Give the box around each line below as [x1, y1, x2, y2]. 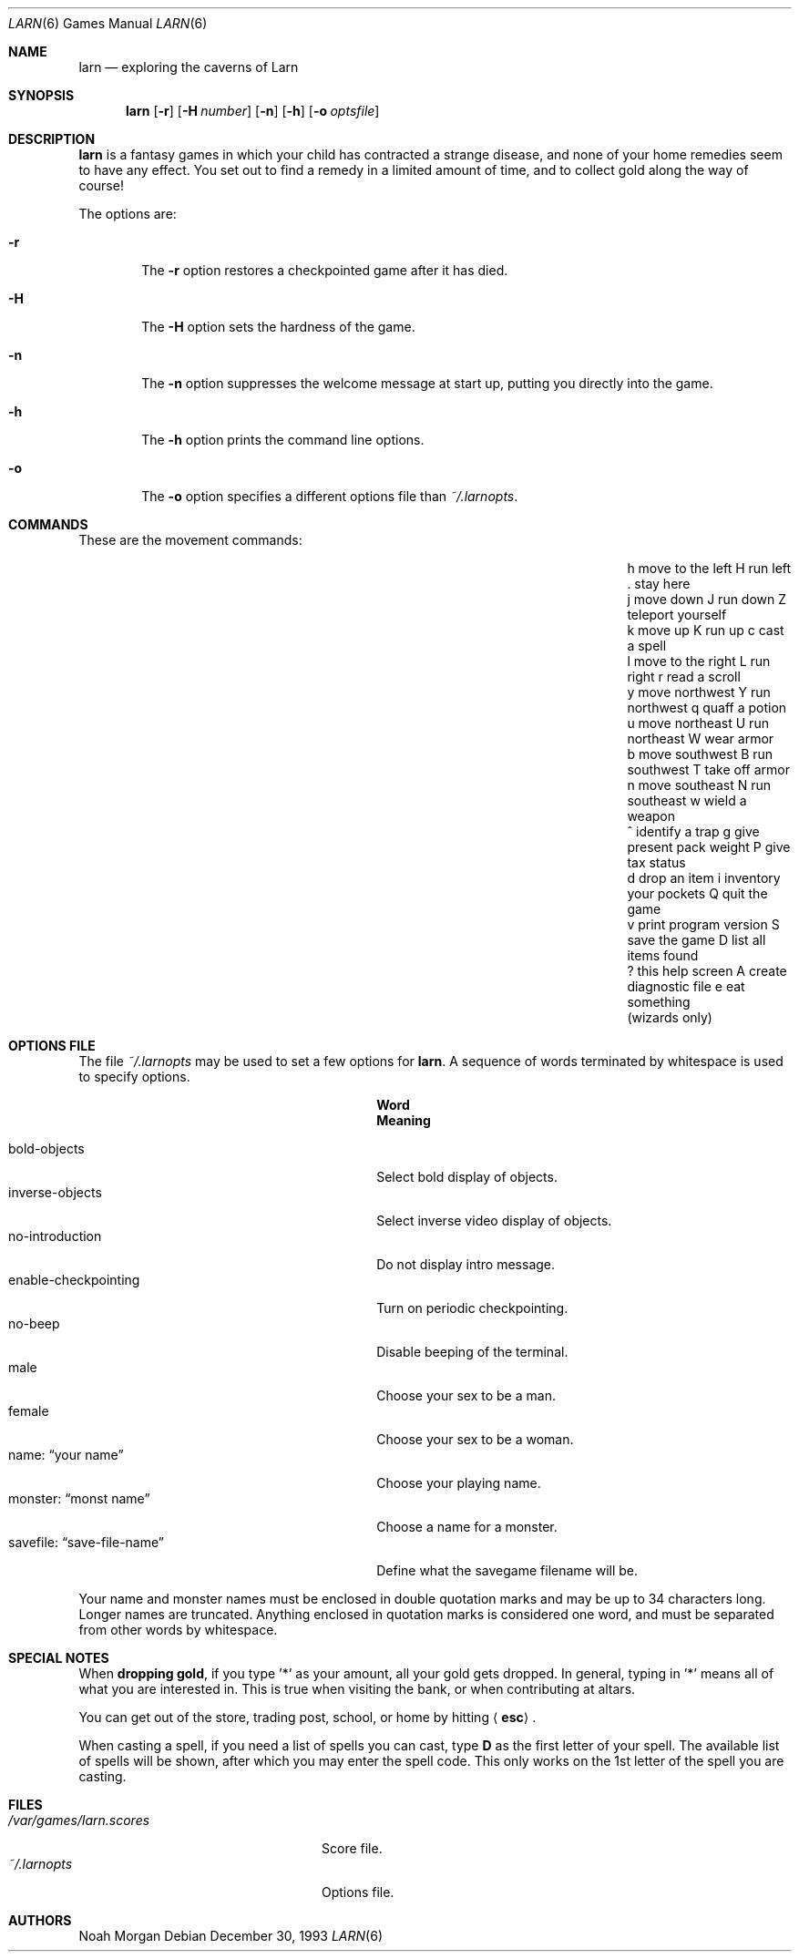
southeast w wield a [627, 793, 747, 808]
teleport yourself [627, 607, 727, 622]
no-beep [8, 1316, 60, 1331]
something [627, 994, 691, 1010]
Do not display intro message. [376, 1256, 556, 1272]
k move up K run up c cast [627, 622, 784, 638]
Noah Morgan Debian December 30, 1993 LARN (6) [78, 1928, 383, 1944]
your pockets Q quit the [627, 886, 768, 901]
